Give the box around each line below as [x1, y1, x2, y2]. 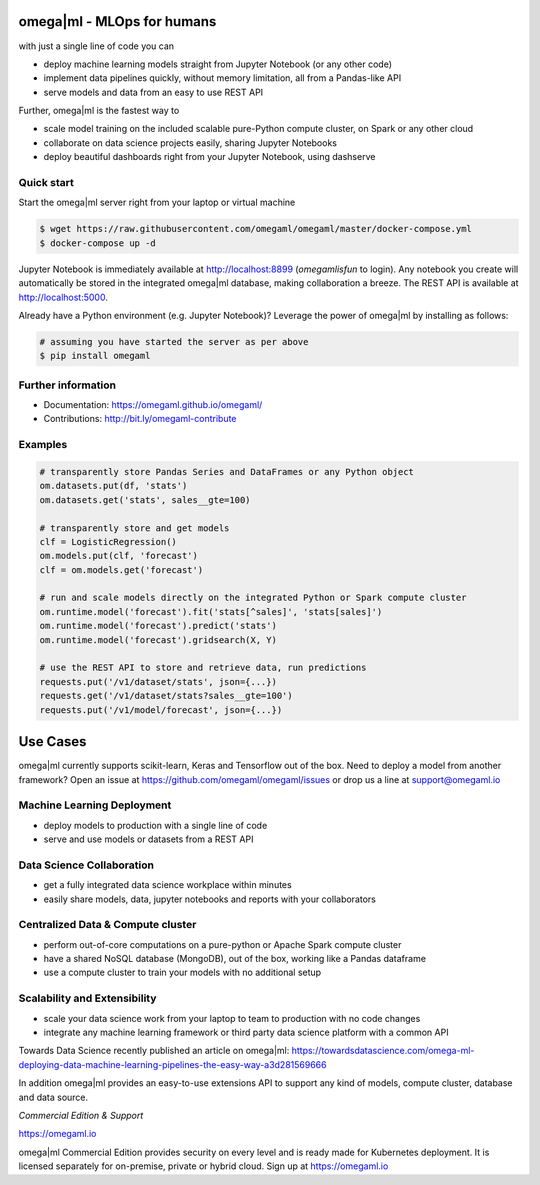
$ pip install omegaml [39, 350, 151, 362]
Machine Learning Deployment [18, 798, 172, 812]
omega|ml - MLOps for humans [18, 13, 217, 30]
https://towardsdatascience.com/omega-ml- [291, 1045, 475, 1057]
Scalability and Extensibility [18, 991, 157, 1005]
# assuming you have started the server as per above [39, 336, 309, 347]
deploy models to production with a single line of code [43, 819, 268, 831]
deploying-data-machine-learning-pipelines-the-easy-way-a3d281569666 [18, 1058, 327, 1070]
